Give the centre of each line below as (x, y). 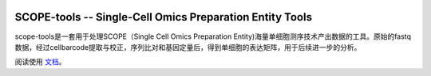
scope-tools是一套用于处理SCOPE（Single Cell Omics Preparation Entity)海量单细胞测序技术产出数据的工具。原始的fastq (213, 36)
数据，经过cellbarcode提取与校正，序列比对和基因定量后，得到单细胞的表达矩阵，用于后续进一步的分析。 (188, 47)
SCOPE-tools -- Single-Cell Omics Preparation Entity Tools (164, 17)
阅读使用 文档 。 (40, 62)
